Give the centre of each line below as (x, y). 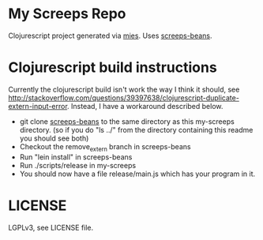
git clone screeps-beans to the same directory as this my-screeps (127, 121)
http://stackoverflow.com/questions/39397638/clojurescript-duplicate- (124, 97)
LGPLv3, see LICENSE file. (51, 227)
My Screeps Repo (67, 14)
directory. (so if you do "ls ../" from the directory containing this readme (136, 129)
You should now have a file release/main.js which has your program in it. (137, 174)
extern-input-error (38, 106)
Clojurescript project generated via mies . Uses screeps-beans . (110, 36)
